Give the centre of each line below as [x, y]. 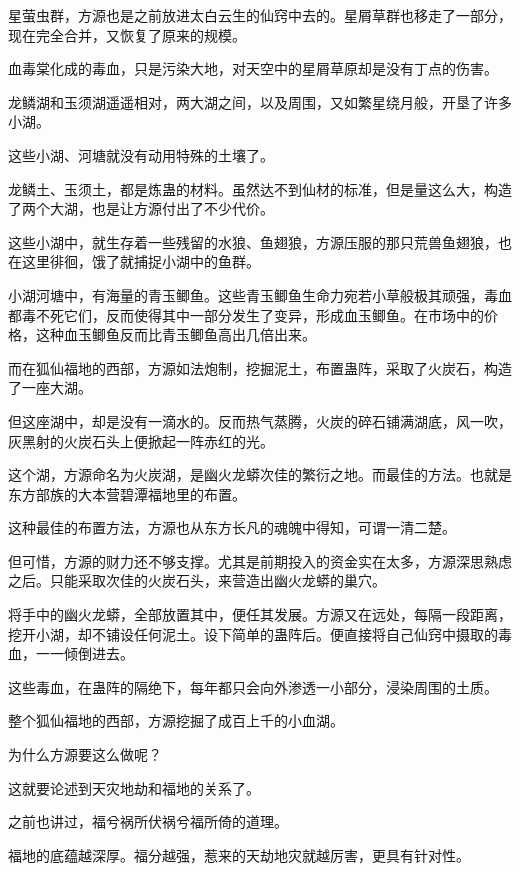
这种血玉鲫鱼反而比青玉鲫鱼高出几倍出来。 [175, 334]
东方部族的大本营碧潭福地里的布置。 [127, 493]
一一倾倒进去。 [84, 653]
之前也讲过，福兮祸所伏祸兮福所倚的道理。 [148, 821]
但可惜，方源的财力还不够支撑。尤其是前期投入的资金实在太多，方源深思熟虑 [260, 560]
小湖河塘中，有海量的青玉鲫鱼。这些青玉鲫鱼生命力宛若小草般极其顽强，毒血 [260, 294]
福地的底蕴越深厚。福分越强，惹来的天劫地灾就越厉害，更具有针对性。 [239, 854]
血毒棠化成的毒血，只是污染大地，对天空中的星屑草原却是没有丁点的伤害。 [253, 68]
